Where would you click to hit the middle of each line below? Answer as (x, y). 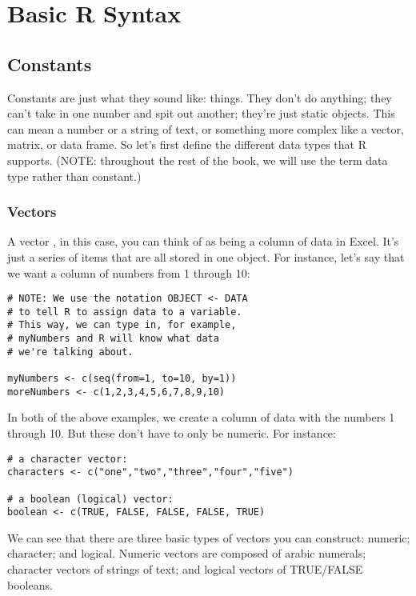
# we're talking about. (70, 352)
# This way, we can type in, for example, (122, 325)
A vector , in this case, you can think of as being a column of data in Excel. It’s (203, 241)
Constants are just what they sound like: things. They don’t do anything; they (200, 97)
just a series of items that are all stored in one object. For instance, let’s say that (206, 256)
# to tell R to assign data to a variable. (125, 312)
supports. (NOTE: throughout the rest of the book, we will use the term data (198, 160)
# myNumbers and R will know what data (113, 339)
